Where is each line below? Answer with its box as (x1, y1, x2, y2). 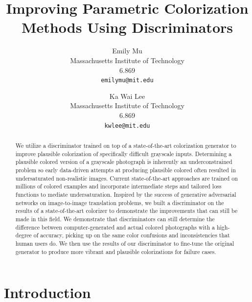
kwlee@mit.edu (104, 122, 150, 129)
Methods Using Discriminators (22, 17, 233, 37)
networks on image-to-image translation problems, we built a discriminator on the (15, 198, 224, 207)
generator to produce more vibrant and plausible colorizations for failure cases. (15, 247, 216, 256)
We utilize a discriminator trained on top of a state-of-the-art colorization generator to (15, 141, 236, 149)
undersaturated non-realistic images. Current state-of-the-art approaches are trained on (15, 174, 238, 182)
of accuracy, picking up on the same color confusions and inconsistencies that (33, 231, 230, 239)
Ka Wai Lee (109, 91, 145, 101)
